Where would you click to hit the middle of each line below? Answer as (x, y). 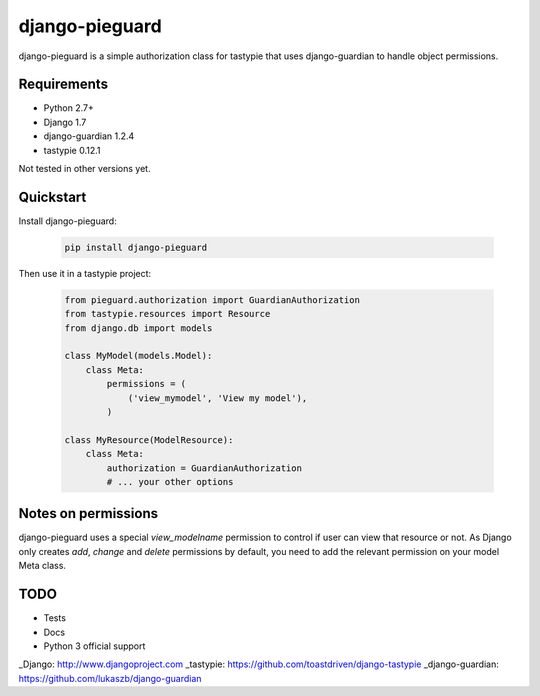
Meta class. (42, 566)
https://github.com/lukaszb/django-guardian (110, 678)
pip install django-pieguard (136, 247)
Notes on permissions (88, 513)
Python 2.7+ (69, 108)
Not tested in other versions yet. (84, 169)
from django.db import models (138, 328)
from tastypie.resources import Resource (167, 314)
